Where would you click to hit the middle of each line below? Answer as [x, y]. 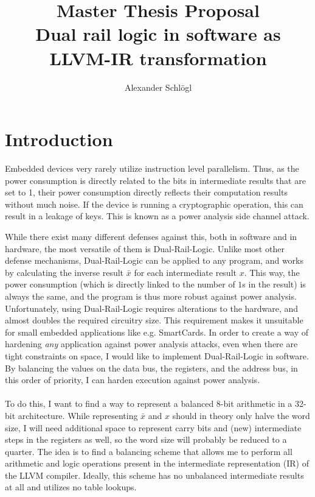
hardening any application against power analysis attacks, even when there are [151, 344]
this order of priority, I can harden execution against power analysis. [133, 380]
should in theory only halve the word [241, 415]
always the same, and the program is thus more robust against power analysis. [151, 296]
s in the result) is [274, 284]
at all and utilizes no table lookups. [71, 487]
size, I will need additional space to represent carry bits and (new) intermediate [153, 427]
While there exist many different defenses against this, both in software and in [151, 236]
